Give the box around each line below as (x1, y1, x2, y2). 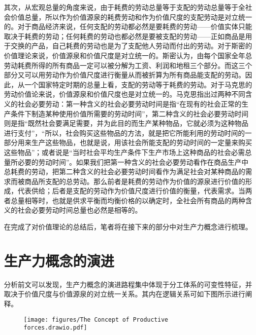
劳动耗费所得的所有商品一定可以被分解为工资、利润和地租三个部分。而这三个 (4, 60, 252, 70)
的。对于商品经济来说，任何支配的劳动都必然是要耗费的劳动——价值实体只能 (4, 21, 252, 32)
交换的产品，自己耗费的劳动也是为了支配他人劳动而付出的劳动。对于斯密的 (10, 40, 252, 51)
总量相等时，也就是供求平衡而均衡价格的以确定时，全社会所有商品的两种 (10, 195, 245, 205)
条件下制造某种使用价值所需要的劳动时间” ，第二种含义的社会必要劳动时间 (10, 108, 249, 118)
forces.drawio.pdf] (24, 324, 87, 332)
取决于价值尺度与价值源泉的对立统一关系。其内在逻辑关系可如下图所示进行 (4, 289, 245, 299)
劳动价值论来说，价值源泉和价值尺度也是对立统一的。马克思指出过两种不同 (4, 89, 245, 99)
